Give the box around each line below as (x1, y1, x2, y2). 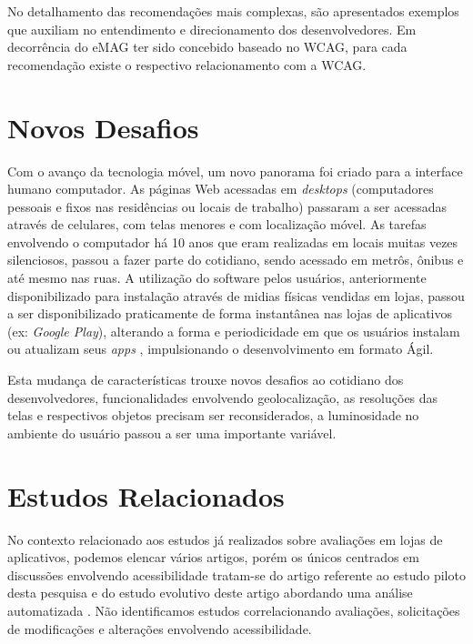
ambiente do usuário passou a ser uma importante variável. (7, 423, 337, 442)
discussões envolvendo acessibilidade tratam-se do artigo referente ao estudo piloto (7, 565, 466, 584)
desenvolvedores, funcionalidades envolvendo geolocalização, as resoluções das (7, 387, 438, 407)
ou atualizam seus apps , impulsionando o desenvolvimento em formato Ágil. (7, 339, 434, 358)
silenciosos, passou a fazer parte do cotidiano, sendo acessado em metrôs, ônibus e (7, 250, 464, 269)
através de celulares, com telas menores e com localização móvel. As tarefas (7, 215, 427, 234)
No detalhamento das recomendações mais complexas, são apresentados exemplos (7, 2, 459, 20)
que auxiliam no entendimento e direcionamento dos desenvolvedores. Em (7, 19, 417, 38)
